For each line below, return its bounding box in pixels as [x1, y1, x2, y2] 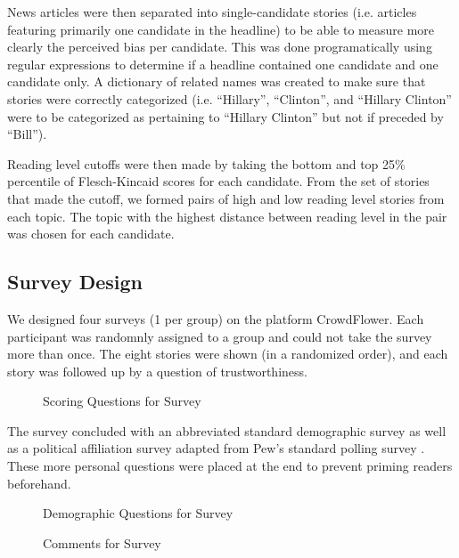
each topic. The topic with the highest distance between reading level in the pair [7, 206, 447, 225]
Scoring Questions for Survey [43, 392, 201, 410]
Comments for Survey [43, 533, 161, 552]
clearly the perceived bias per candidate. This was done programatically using [7, 37, 432, 56]
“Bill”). [7, 125, 47, 143]
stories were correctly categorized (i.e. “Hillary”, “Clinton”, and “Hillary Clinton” [7, 89, 452, 108]
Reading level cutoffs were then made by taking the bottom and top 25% [7, 154, 406, 173]
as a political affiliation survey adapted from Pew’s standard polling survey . [7, 439, 425, 457]
